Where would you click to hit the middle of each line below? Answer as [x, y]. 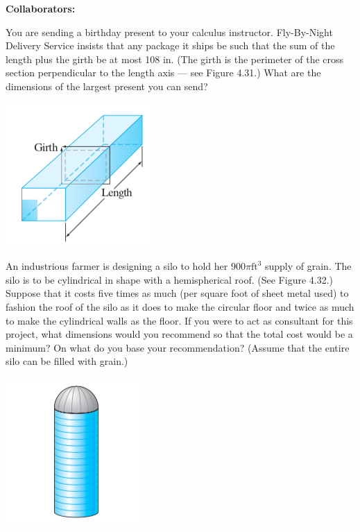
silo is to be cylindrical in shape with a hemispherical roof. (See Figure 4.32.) [170, 279]
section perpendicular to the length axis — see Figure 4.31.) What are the [163, 72]
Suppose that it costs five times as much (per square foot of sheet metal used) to [177, 293]
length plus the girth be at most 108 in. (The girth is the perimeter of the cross [175, 59]
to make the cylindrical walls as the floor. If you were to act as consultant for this [179, 320]
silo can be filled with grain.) [67, 361]
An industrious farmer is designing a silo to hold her [117, 266]
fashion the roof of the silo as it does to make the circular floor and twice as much [180, 306]
